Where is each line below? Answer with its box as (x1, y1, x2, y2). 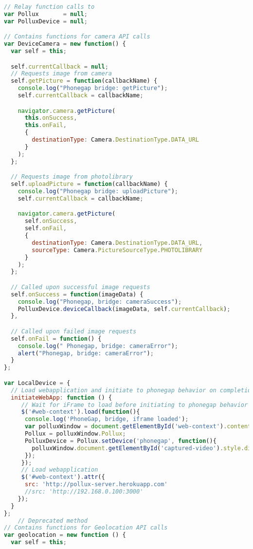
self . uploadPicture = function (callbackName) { (11, 181, 168, 188)
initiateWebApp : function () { (11, 394, 112, 401)
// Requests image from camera (11, 70, 112, 77)
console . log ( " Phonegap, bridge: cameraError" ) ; (18, 342, 179, 349)
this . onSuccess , (24, 114, 77, 122)
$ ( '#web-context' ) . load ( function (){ (21, 408, 140, 416)
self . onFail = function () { (11, 335, 102, 342)
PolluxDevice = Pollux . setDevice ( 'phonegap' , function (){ (24, 437, 217, 444)
